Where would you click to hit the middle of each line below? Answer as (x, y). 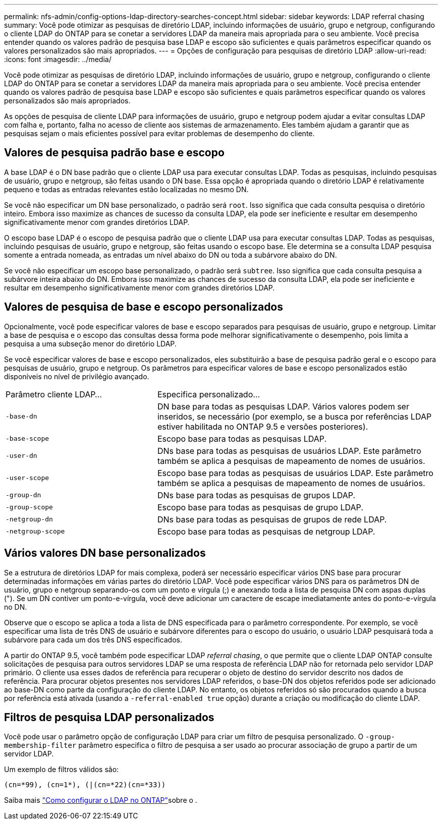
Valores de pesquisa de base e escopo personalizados (144, 307)
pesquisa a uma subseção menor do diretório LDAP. (90, 343)
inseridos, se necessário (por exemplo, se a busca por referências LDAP (294, 416)
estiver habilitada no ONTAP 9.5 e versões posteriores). (263, 426)
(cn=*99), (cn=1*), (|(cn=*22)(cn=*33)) (85, 785)
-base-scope (27, 439)
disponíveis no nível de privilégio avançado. (77, 376)
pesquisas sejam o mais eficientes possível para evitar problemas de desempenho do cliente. (159, 133)
